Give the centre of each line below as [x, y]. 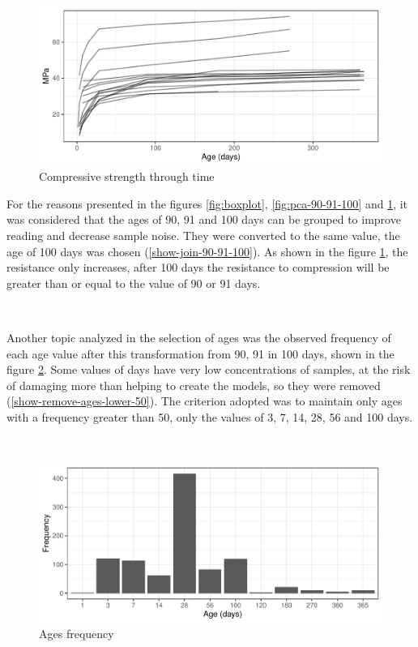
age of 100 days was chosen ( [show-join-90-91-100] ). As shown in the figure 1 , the [207, 251]
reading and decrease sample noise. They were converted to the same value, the [203, 236]
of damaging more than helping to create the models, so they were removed [194, 385]
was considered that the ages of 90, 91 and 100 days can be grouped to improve [204, 219]
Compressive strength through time [127, 176]
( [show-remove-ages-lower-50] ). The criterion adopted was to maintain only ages [205, 401]
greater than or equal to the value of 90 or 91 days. [134, 283]
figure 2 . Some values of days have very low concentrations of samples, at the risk [209, 369]
